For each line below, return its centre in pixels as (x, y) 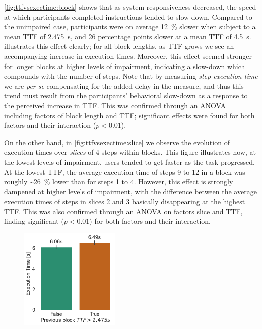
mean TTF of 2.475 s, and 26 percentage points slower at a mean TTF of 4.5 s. (128, 36)
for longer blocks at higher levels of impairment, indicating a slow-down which (125, 66)
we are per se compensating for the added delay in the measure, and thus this (124, 85)
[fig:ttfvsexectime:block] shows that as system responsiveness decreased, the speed (130, 7)
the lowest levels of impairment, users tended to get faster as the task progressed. (129, 161)
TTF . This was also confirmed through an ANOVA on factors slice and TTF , (123, 211)
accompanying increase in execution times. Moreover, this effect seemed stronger (128, 56)
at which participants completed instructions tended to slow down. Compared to (128, 16)
